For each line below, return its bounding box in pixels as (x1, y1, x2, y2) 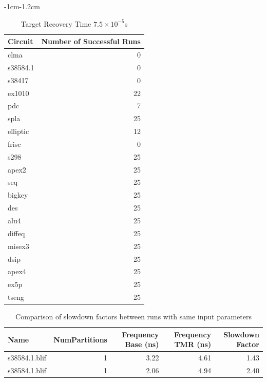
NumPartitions (53, 334, 107, 345)
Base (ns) (125, 339, 159, 350)
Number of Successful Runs (41, 36, 141, 47)
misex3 (8, 240, 29, 251)
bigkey (8, 189, 28, 200)
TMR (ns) (174, 339, 212, 350)
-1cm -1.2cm (4, 1, 40, 11)
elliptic (8, 126, 29, 137)
